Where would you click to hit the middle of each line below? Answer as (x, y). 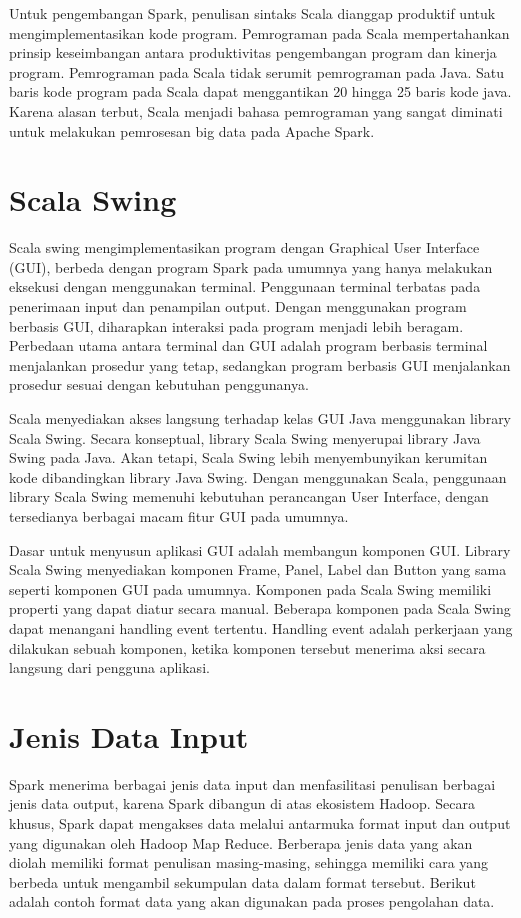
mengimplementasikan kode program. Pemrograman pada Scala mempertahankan (259, 32)
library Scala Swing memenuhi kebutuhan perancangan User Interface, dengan (249, 496)
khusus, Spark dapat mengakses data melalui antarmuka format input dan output (260, 823)
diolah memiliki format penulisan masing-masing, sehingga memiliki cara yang (249, 862)
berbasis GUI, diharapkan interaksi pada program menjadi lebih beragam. (236, 325)
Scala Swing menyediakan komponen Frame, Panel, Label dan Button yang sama (258, 569)
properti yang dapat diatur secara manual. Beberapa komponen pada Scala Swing (260, 608)
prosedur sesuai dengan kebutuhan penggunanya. (159, 384)
